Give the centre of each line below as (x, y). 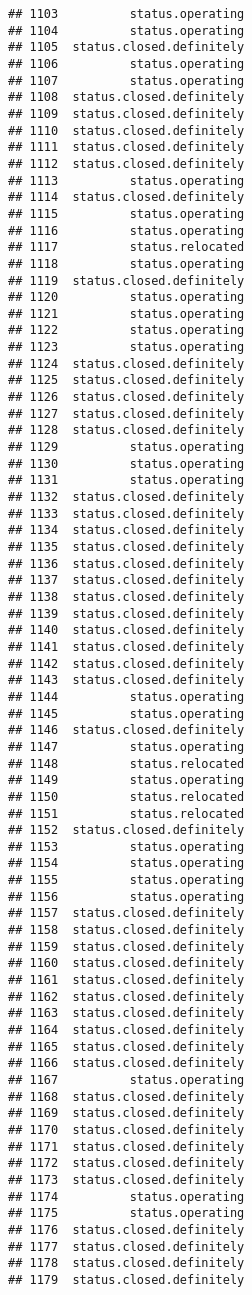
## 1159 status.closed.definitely (126, 946)
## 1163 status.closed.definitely (126, 1013)
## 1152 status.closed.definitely (126, 830)
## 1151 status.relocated (126, 813)
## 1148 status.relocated (126, 763)
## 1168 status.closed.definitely (126, 1096)
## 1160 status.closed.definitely (126, 963)
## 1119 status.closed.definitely (126, 280)
